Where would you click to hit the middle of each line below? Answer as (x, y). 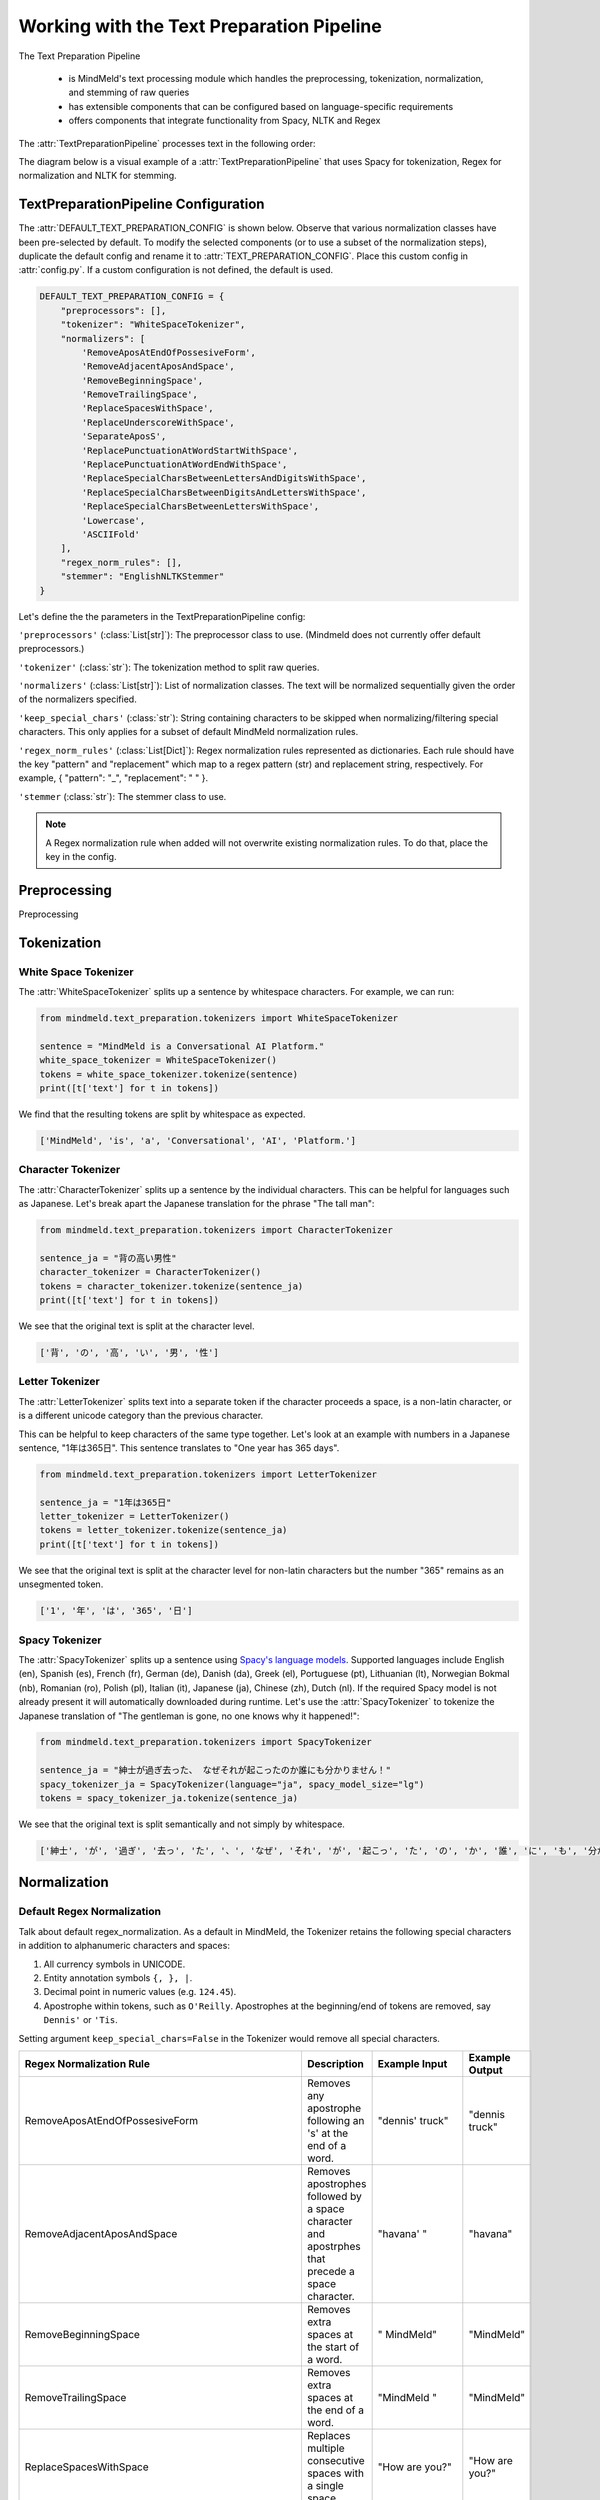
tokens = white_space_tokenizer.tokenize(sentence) (169, 1074)
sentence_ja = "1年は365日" (105, 1502)
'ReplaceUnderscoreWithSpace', (158, 422)
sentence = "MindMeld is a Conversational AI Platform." (182, 1046)
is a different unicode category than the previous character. (141, 1416)
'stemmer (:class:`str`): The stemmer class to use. (122, 796)
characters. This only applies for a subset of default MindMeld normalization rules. (188, 732)
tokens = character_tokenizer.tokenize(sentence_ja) (171, 1286)
